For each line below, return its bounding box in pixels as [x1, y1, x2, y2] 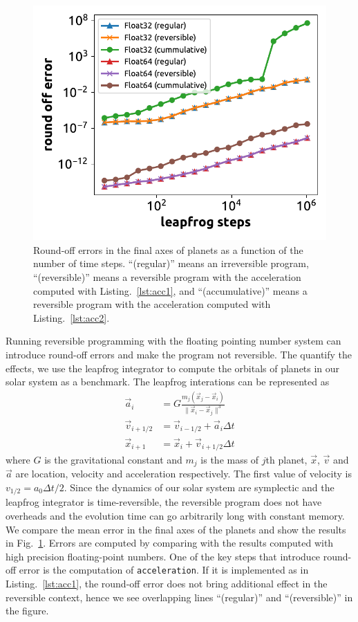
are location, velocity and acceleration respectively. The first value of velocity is [15, 466, 352, 481]
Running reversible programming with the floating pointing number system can [6, 333, 341, 348]
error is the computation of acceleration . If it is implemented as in [19, 562, 309, 577]
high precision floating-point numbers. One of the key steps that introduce [6, 549, 321, 563]
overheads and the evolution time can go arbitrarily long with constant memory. [6, 509, 345, 523]
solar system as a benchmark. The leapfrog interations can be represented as [6, 374, 330, 389]
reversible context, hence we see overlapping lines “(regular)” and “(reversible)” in [6, 589, 353, 604]
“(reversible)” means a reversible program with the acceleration [33, 269, 301, 284]
